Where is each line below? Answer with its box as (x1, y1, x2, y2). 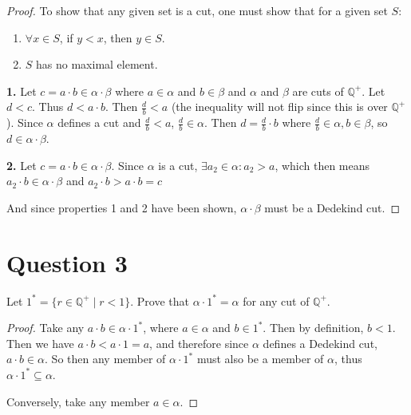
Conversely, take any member (6, 393, 150, 409)
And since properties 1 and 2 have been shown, (6, 199, 237, 215)
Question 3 (6, 246, 128, 279)
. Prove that (130, 292, 189, 309)
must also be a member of (196, 350, 324, 367)
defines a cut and (57, 114, 141, 131)
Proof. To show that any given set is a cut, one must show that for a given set (6, 2, 388, 18)
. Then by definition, (263, 319, 364, 336)
